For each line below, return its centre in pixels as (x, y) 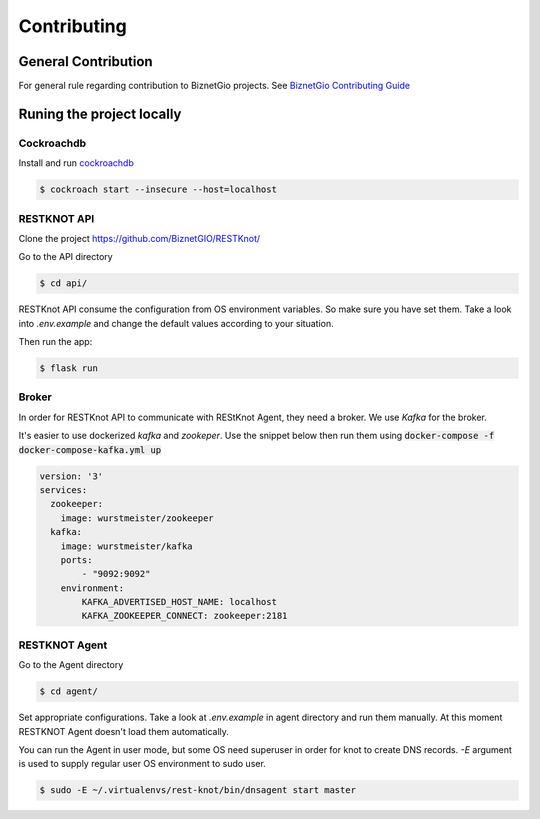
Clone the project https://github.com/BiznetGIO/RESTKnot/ (139, 238)
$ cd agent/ (69, 691)
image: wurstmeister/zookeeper (137, 518)
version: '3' (71, 476)
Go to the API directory (66, 257)
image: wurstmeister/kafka (127, 546)
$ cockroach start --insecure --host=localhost (158, 189)
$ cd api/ (63, 283)
